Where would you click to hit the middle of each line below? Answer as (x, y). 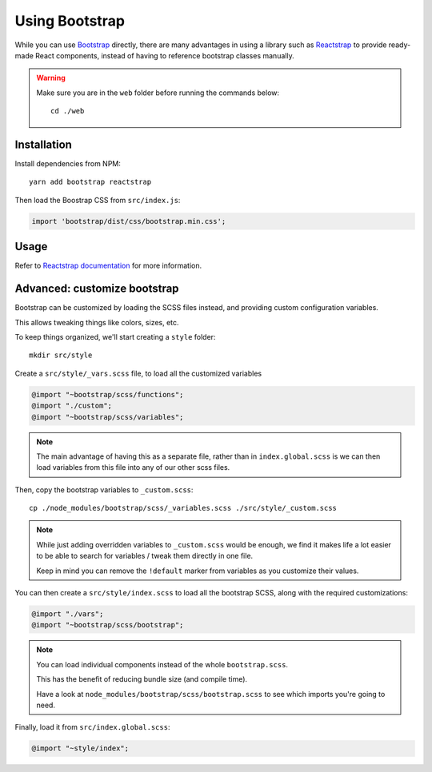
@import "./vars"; (68, 614)
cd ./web (68, 111)
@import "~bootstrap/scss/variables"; (108, 417)
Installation (43, 144)
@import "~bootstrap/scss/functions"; (108, 394)
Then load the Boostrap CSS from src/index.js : (98, 200)
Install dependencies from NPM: (68, 164)
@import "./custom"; (72, 406)
